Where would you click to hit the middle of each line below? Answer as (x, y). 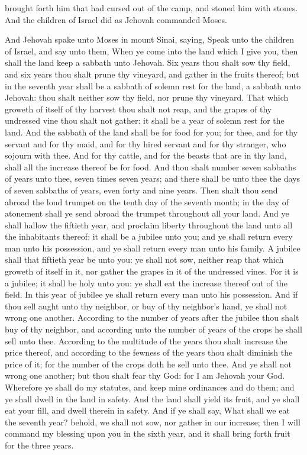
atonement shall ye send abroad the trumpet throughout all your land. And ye (147, 213)
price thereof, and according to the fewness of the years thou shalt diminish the (149, 352)
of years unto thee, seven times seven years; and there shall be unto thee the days (153, 178)
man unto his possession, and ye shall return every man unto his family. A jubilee (153, 248)
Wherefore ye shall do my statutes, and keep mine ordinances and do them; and (150, 387)
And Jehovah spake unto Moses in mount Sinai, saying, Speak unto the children (150, 39)
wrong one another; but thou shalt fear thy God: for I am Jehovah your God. (145, 375)
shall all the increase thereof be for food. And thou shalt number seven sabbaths (151, 167)
